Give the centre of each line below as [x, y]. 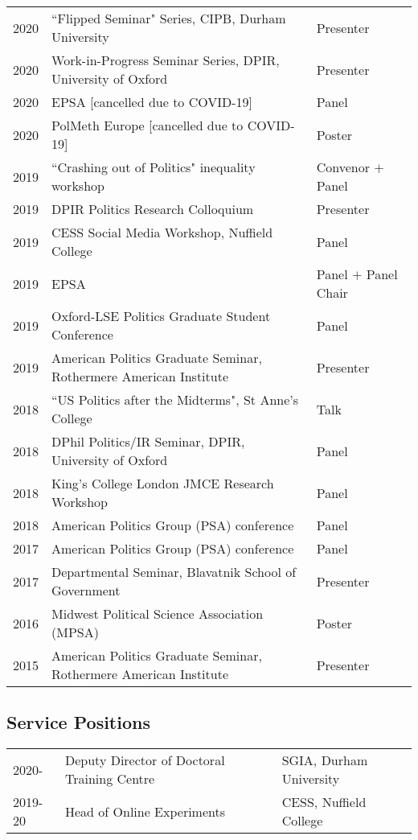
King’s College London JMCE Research [163, 483]
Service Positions [78, 722]
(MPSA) [75, 632]
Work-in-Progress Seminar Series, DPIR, [166, 60]
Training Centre [110, 779]
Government [86, 590]
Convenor [343, 167]
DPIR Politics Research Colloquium [153, 209]
